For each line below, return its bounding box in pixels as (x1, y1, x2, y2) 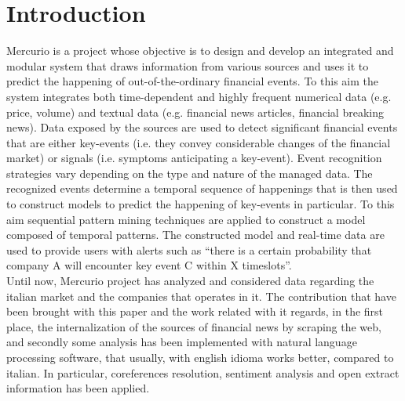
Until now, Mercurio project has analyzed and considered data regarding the (6, 273, 374, 289)
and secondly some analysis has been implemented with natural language (6, 334, 357, 350)
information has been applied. (6, 380, 150, 396)
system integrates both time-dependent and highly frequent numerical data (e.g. (6, 88, 392, 104)
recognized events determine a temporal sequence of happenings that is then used (6, 180, 398, 197)
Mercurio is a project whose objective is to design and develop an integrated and (6, 42, 394, 59)
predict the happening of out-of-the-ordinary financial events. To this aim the (6, 73, 378, 89)
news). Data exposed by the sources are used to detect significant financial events (6, 119, 398, 135)
